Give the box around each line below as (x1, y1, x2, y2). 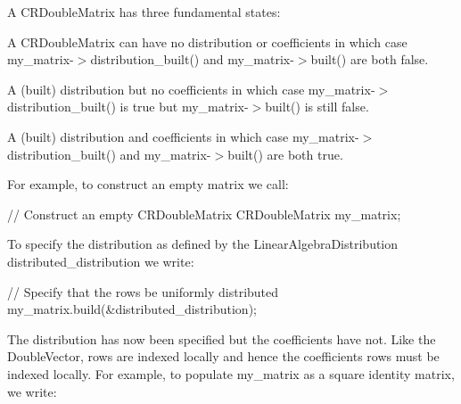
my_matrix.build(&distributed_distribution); (7, 300, 257, 318)
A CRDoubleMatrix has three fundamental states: (7, 3, 281, 21)
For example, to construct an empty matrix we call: (7, 175, 289, 194)
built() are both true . (227, 144, 343, 163)
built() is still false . (265, 97, 369, 116)
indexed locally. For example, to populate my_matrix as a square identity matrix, (7, 364, 455, 383)
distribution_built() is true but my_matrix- (7, 97, 249, 116)
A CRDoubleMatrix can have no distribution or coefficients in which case (7, 32, 407, 51)
